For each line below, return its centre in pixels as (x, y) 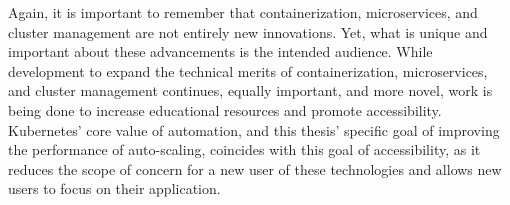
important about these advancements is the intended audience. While (220, 51)
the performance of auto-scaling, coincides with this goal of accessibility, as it (244, 149)
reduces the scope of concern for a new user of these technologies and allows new (255, 168)
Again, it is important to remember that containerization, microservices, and (243, 12)
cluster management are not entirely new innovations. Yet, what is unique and (248, 31)
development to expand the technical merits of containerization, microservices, (248, 70)
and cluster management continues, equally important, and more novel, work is (250, 90)
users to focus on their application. (114, 188)
